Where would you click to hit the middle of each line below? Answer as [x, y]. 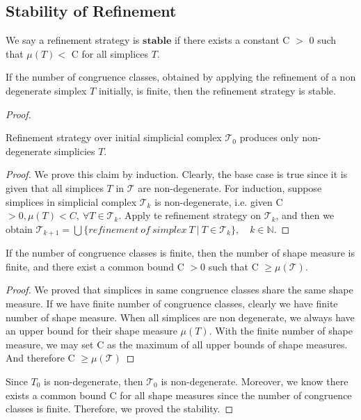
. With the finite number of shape [281, 331]
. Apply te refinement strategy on [190, 215]
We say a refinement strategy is [73, 40]
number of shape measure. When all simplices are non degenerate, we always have [180, 317]
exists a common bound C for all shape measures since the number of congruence [179, 395]
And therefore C [40, 358]
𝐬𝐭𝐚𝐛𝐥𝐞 [157, 41]
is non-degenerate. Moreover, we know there [255, 381]
